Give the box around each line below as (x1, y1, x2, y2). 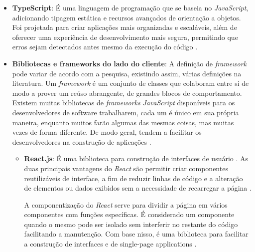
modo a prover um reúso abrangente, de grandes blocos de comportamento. (12, 87, 242, 98)
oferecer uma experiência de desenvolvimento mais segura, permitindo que (12, 31, 238, 42)
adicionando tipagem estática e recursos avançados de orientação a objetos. (12, 12, 241, 22)
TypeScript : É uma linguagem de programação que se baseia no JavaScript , (12, 2, 249, 12)
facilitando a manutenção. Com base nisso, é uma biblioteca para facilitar (24, 229, 249, 239)
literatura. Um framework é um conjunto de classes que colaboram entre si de (12, 78, 249, 88)
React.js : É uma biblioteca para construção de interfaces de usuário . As (24, 153, 249, 164)
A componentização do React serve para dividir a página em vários (24, 199, 228, 210)
